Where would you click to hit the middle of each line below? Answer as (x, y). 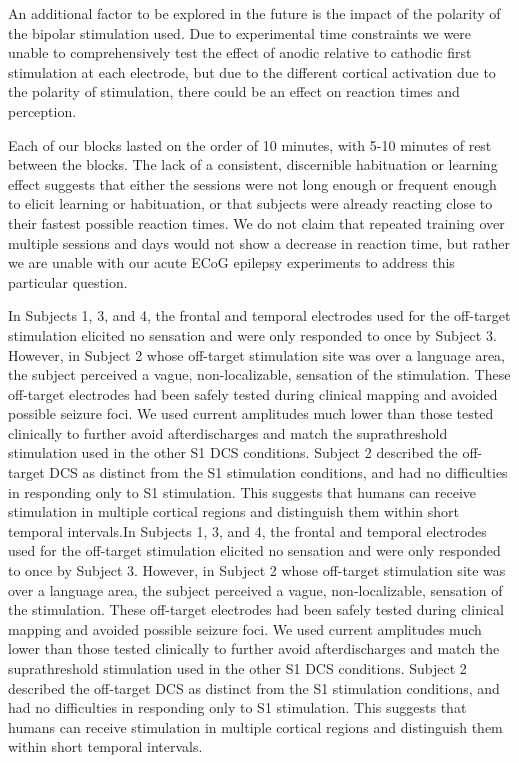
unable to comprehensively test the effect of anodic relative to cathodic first (240, 52)
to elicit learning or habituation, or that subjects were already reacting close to (250, 203)
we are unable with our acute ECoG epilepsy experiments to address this (231, 262)
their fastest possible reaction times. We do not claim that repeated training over (256, 222)
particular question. (68, 281)
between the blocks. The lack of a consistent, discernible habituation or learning (253, 164)
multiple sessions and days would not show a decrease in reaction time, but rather (259, 242)
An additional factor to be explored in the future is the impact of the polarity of (254, 13)
